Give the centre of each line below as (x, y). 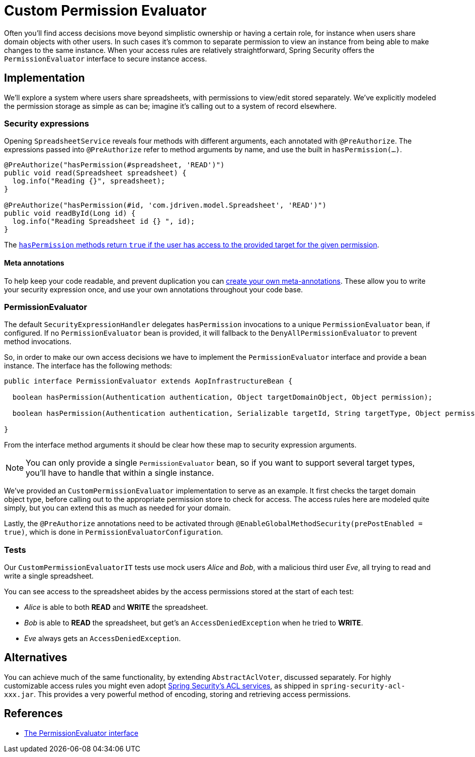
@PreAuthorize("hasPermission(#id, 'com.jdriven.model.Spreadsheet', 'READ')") (165, 205)
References (33, 714)
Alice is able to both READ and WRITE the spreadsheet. (116, 607)
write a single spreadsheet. (49, 576)
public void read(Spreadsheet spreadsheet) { (95, 173)
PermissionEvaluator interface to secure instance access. (106, 58)
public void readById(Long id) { (70, 213)
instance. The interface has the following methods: (88, 366)
